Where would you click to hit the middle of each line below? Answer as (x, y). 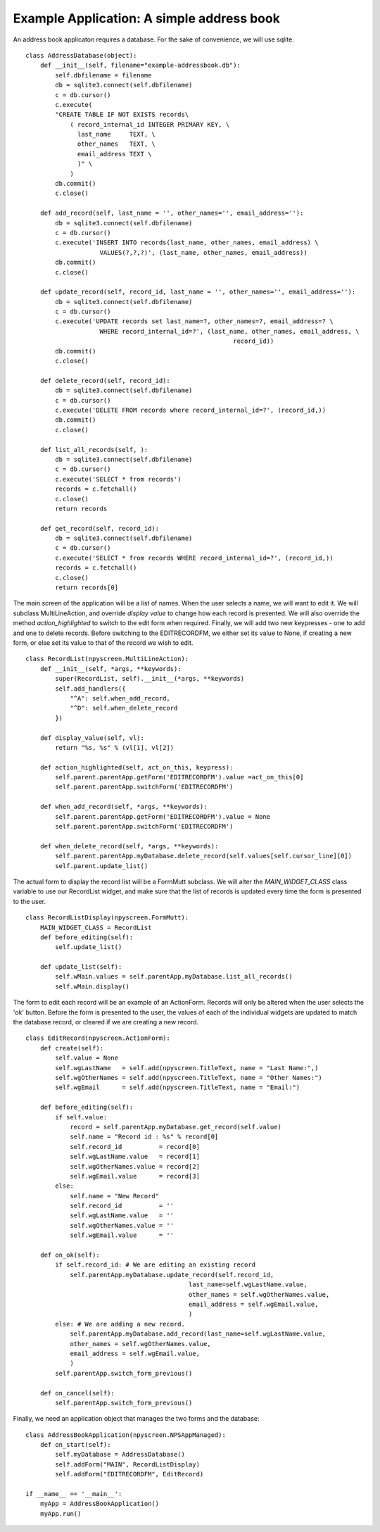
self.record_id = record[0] (135, 1147)
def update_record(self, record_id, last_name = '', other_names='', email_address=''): (198, 292)
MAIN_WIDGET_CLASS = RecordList (96, 927)
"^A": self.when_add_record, (120, 698)
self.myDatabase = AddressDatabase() (120, 1455)
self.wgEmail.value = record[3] (135, 1176)
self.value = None (87, 1058)
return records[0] (87, 588)
